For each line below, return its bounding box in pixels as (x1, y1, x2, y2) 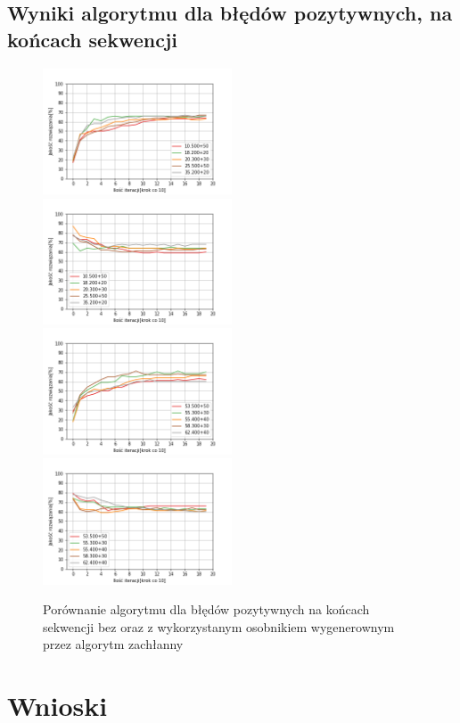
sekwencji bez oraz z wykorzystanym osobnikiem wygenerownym (43, 617, 395, 636)
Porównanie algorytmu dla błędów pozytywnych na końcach (43, 600, 370, 619)
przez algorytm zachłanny (43, 635, 184, 653)
